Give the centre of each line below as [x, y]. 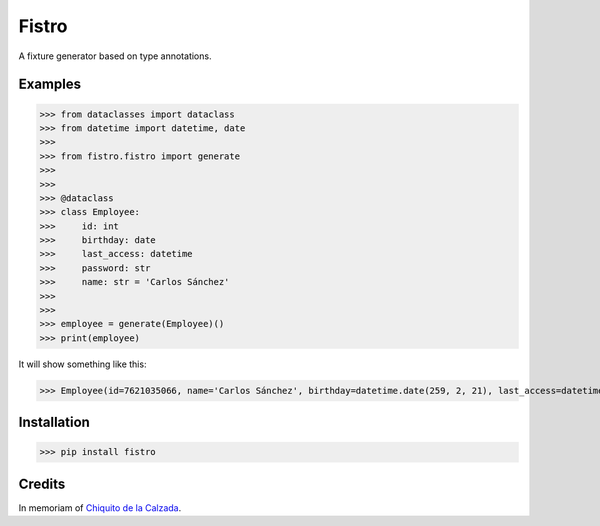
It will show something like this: [82, 364]
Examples [50, 84]
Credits [42, 483]
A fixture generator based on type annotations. [115, 56]
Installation [54, 422]
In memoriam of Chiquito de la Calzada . [100, 507]
